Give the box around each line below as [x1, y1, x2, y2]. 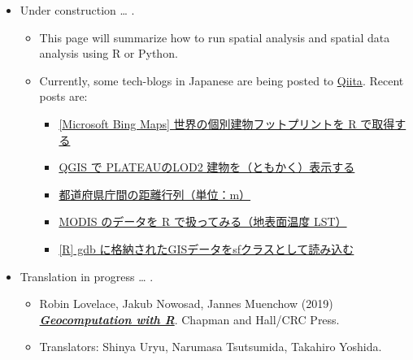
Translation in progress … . [20, 267, 154, 284]
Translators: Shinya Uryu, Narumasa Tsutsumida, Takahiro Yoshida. [39, 338, 382, 355]
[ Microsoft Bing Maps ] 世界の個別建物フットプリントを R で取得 [59, 115, 395, 132]
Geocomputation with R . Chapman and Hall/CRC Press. [39, 310, 340, 327]
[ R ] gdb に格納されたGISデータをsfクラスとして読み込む [59, 240, 354, 257]
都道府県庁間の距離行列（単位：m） [59, 185, 251, 202]
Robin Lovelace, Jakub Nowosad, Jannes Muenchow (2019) [39, 295, 333, 312]
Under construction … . [20, 2, 135, 18]
